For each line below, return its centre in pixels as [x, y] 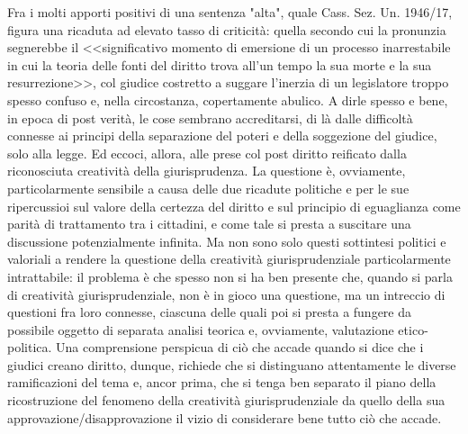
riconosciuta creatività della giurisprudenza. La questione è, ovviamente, [207, 171]
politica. [30, 347]
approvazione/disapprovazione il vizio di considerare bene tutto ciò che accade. [225, 417]
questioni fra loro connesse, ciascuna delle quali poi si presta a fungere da [210, 312]
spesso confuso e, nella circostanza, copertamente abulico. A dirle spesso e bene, [228, 99]
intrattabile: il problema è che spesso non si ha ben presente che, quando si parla [230, 276]
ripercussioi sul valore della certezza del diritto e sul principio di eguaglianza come [234, 206]
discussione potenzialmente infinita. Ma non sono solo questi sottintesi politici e [227, 241]
